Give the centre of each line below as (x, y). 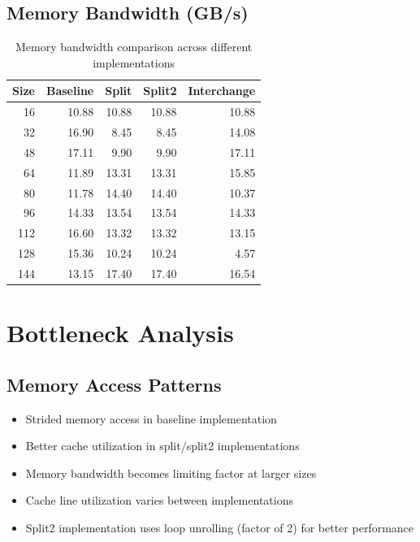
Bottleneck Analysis (120, 333)
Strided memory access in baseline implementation (151, 418)
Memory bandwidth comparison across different (134, 47)
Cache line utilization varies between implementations (159, 500)
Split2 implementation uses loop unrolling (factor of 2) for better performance (220, 528)
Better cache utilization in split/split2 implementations (162, 446)
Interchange (222, 91)
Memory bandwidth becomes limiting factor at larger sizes (171, 473)
